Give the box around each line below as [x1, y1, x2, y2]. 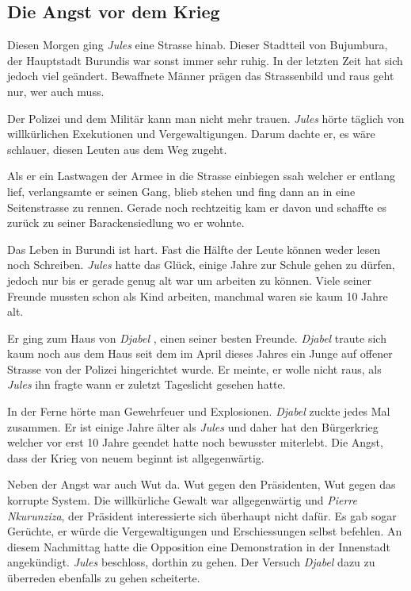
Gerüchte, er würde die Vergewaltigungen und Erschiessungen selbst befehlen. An [7, 523, 402, 539]
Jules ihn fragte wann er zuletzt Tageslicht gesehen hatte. [7, 376, 286, 393]
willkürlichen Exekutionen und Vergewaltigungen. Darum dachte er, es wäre [7, 125, 375, 142]
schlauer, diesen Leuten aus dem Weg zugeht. [7, 140, 227, 157]
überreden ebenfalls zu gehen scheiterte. [7, 570, 200, 586]
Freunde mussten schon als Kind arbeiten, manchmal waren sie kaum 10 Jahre [7, 287, 388, 304]
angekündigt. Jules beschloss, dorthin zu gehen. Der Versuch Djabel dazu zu [7, 554, 375, 570]
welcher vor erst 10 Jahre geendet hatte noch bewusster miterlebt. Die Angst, [7, 434, 383, 451]
